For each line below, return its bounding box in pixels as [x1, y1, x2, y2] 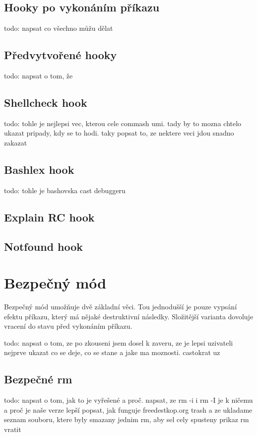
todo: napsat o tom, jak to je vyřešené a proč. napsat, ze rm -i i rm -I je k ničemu [4, 395, 253, 405]
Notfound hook [4, 238, 83, 254]
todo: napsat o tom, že [4, 71, 73, 80]
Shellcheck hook [4, 94, 87, 110]
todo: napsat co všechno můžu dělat [4, 23, 113, 33]
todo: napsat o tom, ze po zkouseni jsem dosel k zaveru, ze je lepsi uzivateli [4, 337, 233, 348]
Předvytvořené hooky [4, 47, 117, 63]
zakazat [4, 137, 27, 147]
